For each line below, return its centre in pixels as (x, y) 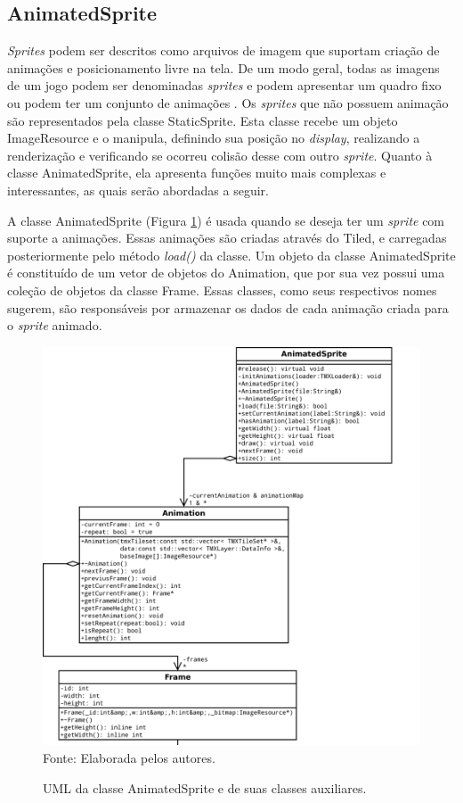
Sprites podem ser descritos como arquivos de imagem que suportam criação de (223, 50)
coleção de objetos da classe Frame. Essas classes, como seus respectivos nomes (222, 290)
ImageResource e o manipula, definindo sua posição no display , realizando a (214, 138)
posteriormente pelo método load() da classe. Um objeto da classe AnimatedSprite (231, 255)
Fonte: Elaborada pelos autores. (129, 757)
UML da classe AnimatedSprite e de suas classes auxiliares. (205, 787)
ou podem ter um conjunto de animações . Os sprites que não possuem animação (228, 102)
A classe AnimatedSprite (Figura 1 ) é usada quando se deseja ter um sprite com (226, 220)
